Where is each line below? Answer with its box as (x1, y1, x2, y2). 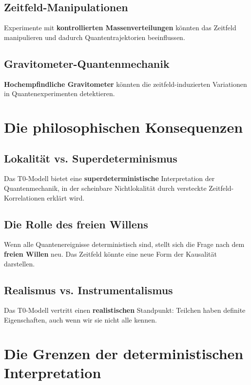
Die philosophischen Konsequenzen (4, 117, 243, 137)
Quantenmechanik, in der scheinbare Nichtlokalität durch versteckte (4, 182, 207, 193)
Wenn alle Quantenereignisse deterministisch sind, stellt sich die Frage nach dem (4, 239, 245, 249)
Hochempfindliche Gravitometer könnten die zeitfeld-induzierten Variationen (4, 79, 247, 89)
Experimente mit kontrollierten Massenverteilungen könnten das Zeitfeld (4, 22, 236, 33)
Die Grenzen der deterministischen (4, 343, 244, 363)
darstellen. (4, 258, 35, 268)
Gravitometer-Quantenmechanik (4, 56, 170, 71)
